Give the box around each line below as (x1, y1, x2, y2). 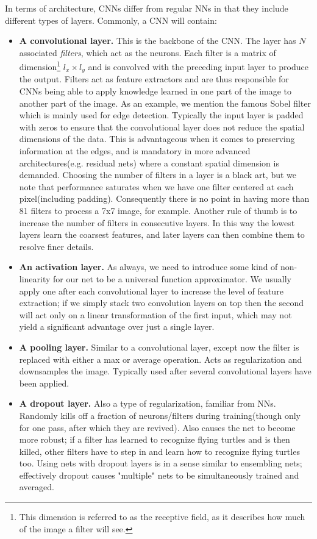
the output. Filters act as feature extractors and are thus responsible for (19, 73, 289, 85)
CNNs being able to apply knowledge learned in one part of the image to (19, 85, 292, 98)
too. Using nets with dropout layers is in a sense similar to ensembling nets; (19, 457, 302, 469)
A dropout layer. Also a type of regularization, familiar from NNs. (19, 397, 276, 410)
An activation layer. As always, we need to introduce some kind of (19, 260, 278, 273)
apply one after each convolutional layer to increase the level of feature (19, 284, 283, 297)
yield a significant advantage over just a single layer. (19, 320, 215, 333)
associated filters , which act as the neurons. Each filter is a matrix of (19, 46, 276, 59)
